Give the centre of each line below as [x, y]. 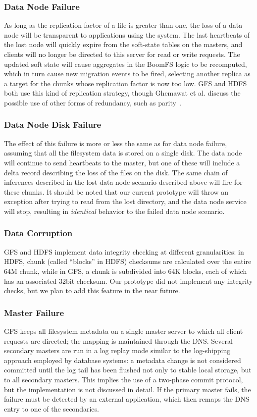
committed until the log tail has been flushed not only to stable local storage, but [128, 370]
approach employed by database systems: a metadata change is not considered [123, 360]
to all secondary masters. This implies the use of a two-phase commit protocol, [124, 379]
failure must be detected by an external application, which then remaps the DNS [127, 399]
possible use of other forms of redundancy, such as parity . [93, 102]
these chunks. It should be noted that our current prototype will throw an [116, 191]
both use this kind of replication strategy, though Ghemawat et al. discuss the [122, 93]
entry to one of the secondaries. [51, 408]
